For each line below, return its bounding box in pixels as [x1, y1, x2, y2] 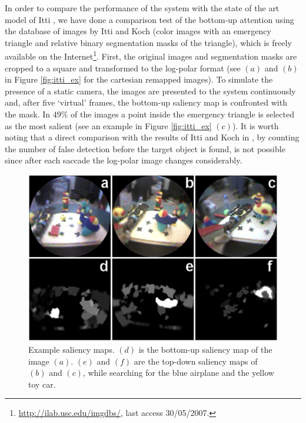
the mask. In [5, 108, 51, 120]
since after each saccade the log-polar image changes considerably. [5, 154, 242, 166]
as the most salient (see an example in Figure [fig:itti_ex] [5, 119, 212, 132]
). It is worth [232, 119, 279, 132]
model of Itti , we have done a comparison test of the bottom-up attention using [5, 13, 294, 25]
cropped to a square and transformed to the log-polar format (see [5, 61, 241, 74]
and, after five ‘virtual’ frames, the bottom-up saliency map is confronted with [5, 96, 287, 109]
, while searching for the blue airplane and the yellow [82, 366, 274, 379]
